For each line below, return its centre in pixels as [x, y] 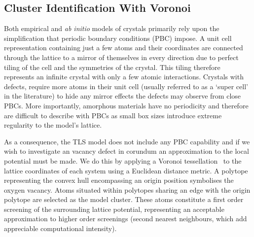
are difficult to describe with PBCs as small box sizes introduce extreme [113, 115]
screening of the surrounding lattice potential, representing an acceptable [114, 209]
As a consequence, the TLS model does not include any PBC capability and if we [127, 141]
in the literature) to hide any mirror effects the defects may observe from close [123, 96]
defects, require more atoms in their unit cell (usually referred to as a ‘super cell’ [126, 86]
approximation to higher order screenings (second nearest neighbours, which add [126, 219]
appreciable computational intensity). [60, 228]
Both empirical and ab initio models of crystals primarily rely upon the [112, 28]
